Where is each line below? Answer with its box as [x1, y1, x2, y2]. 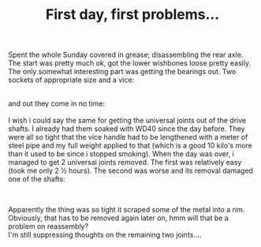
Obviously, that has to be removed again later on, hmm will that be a [8, 213, 229, 223]
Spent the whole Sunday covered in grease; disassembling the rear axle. [8, 50, 244, 60]
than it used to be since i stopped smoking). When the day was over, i [8, 149, 234, 159]
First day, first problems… [46, 6, 219, 24]
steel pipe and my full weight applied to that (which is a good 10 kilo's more [8, 140, 252, 151]
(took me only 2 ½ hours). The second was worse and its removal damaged [8, 166, 254, 175]
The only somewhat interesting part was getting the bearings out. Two [8, 67, 237, 77]
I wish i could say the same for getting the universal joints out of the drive [8, 116, 247, 125]
